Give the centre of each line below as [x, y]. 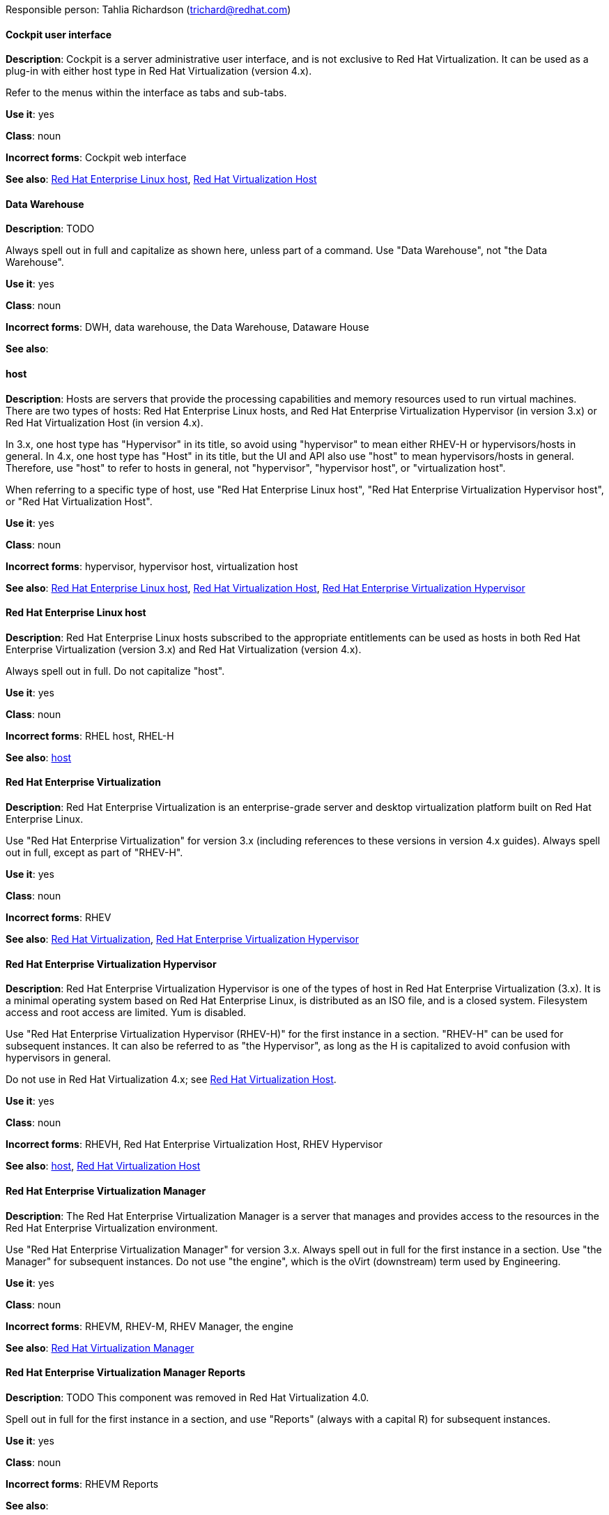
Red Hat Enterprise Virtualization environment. [112, 1227]
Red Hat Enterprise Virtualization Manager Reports [126, 1373]
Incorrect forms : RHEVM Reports [82, 1484]
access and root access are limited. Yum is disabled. [126, 1013]
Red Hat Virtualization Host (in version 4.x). [105, 422]
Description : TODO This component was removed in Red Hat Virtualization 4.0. [187, 1397]
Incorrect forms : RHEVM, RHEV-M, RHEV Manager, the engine [149, 1326]
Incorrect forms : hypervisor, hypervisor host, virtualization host [152, 566]
